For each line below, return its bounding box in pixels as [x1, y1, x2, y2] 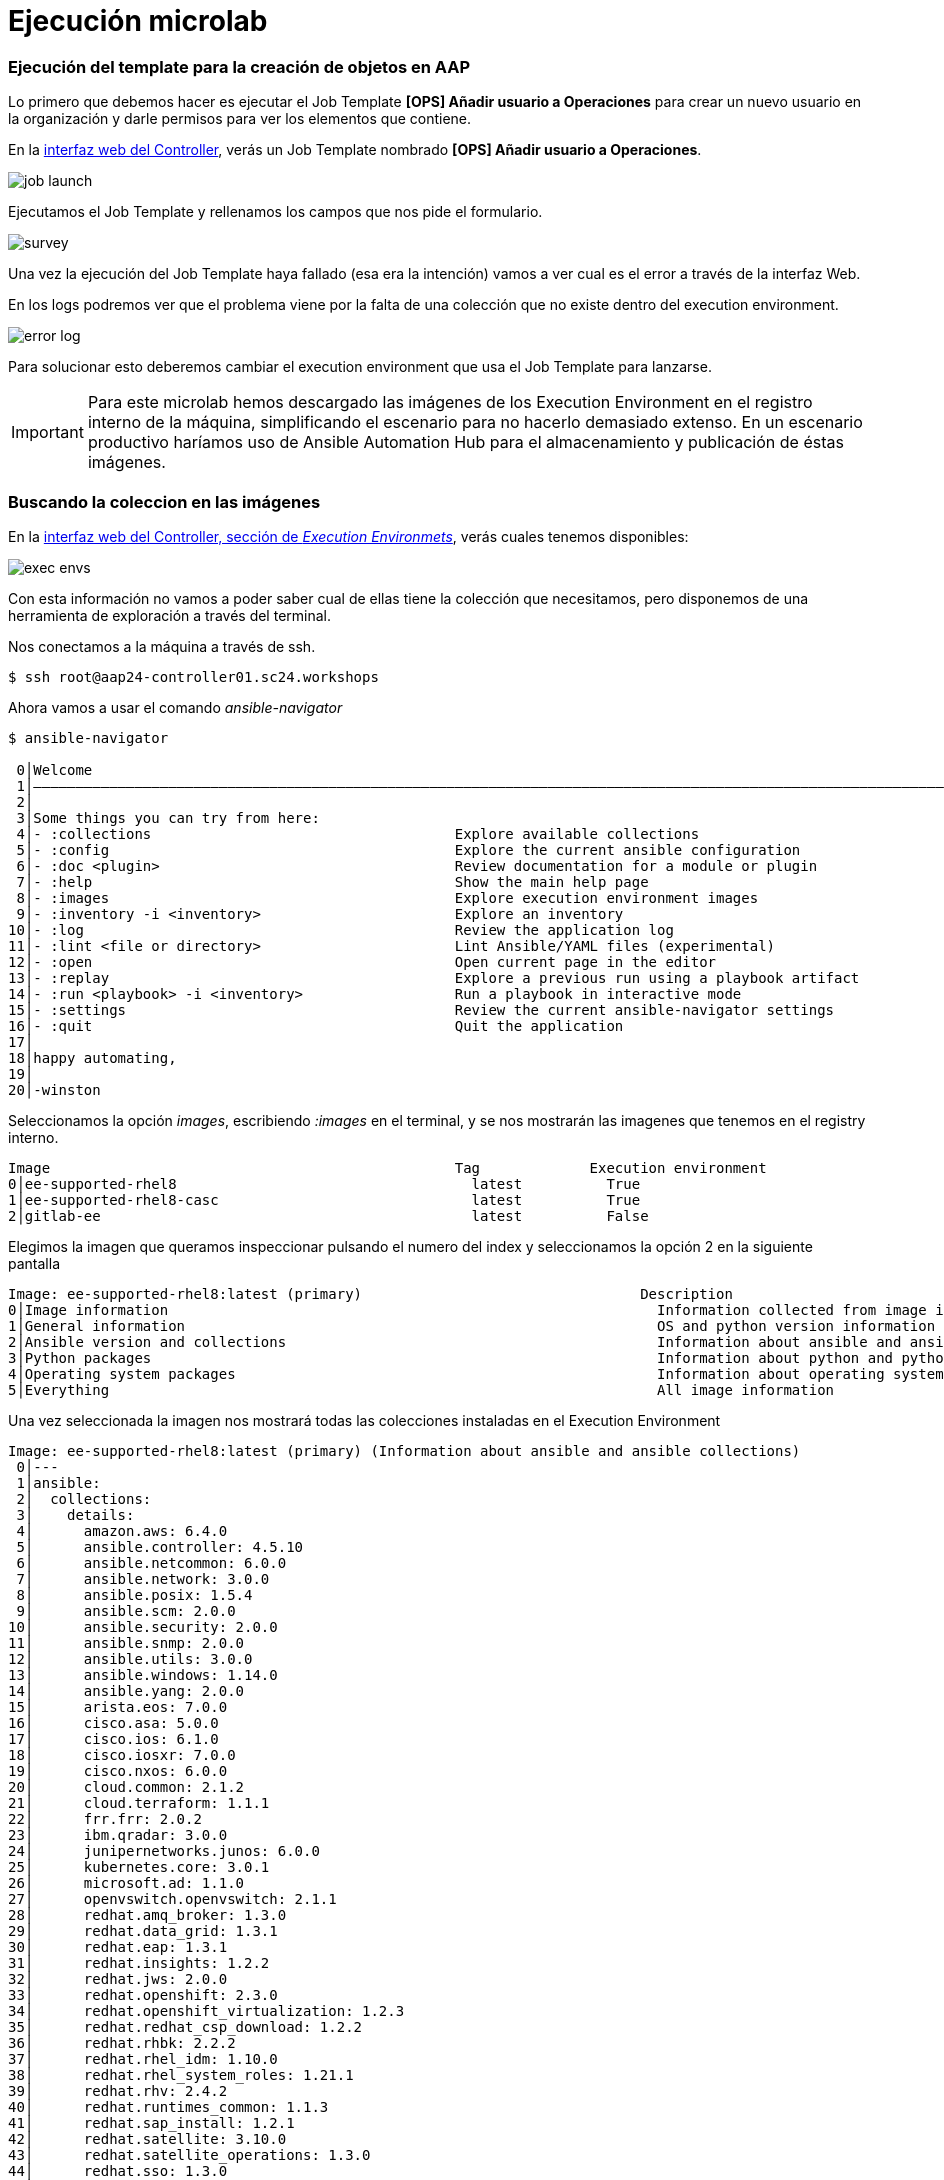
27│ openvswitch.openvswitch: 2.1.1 [8, 1890, 337, 1907]
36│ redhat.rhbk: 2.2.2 [8, 2034, 236, 2051]
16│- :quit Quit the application [8, 1017, 624, 1034]
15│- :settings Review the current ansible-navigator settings [8, 1001, 835, 1018]
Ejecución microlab [8, 4, 268, 38]
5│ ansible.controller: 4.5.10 [16, 1538, 304, 1555]
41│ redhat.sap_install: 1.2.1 [8, 2114, 295, 2131]
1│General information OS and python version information [8, 1317, 936, 1334]
